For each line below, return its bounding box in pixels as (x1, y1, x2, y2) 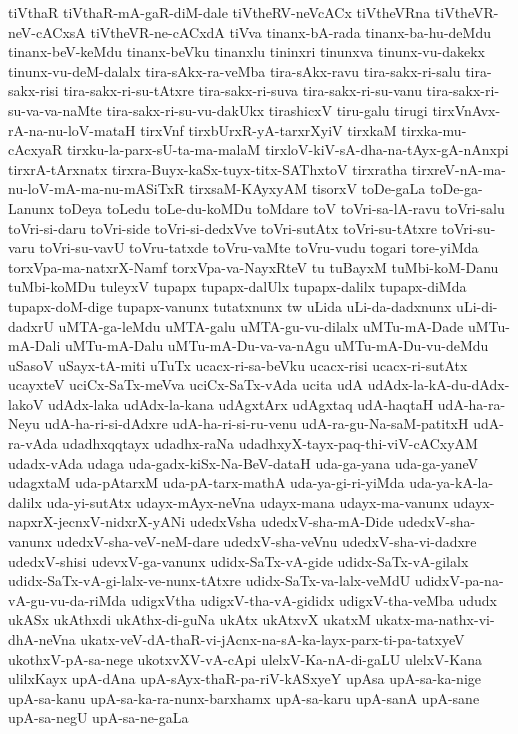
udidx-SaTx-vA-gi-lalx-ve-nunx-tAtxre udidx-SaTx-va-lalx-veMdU (8, 570, 411, 591)
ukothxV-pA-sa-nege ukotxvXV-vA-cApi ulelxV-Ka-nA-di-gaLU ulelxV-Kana (8, 648, 482, 669)
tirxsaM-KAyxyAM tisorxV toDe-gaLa (189, 178, 426, 199)
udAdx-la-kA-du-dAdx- (367, 374, 510, 395)
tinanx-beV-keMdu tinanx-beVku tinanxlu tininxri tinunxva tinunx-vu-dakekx (8, 41, 485, 62)
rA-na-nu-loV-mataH (8, 119, 136, 140)
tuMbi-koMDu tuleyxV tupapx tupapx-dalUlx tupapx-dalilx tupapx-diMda (8, 276, 467, 297)
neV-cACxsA (8, 21, 86, 42)
